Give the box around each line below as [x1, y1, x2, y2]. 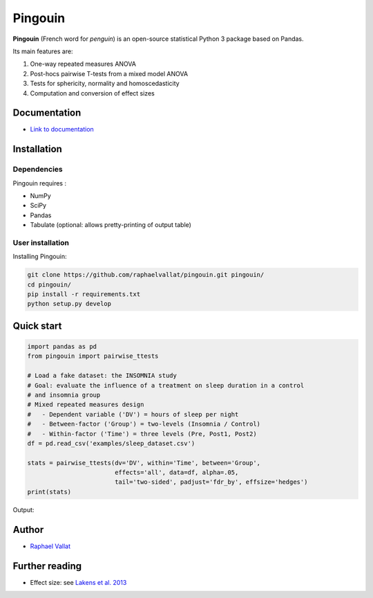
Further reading [12, 560, 82, 572]
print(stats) [27, 488, 72, 496]
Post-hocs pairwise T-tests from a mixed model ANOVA [30, 69, 189, 78]
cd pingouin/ [27, 280, 72, 289]
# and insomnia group [27, 391, 101, 399]
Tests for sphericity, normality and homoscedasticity [30, 80, 180, 88]
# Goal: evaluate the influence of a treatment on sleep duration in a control [27, 381, 305, 389]
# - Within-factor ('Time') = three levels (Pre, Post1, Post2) [27, 430, 257, 437]
